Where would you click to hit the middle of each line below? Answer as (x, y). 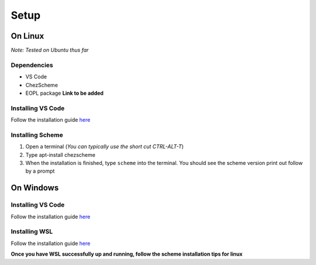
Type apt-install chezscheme (61, 154)
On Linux (28, 36)
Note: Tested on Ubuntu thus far (50, 50)
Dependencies (32, 65)
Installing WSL (32, 232)
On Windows (35, 188)
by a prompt (40, 171)
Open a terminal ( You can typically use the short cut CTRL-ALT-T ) (104, 147)
